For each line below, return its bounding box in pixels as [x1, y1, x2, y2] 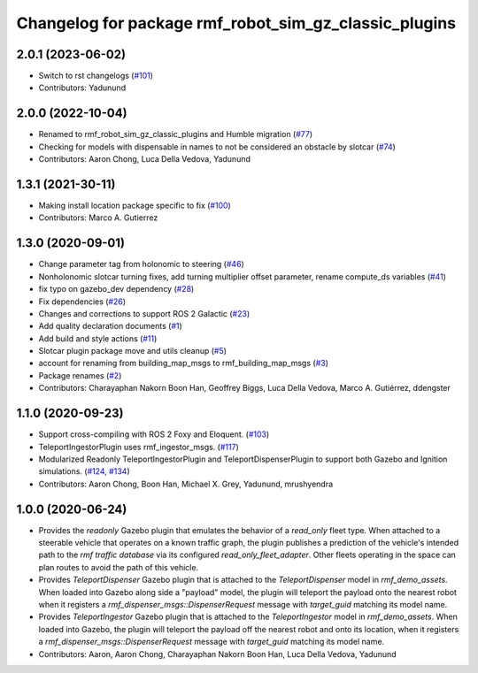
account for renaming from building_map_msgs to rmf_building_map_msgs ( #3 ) [38, 358, 329, 369]
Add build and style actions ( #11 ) [38, 333, 158, 344]
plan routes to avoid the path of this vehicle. [38, 562, 199, 572]
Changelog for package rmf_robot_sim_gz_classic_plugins [16, 13, 456, 33]
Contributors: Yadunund [38, 82, 127, 93]
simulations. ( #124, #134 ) [38, 466, 130, 477]
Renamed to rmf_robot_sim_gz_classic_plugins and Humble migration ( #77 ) [38, 129, 313, 140]
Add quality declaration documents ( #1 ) [38, 321, 183, 332]
